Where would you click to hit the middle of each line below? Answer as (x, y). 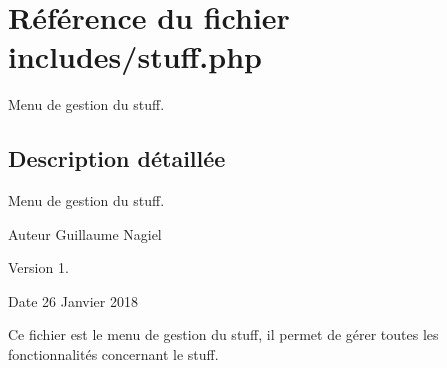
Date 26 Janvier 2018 (73, 300)
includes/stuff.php (135, 56)
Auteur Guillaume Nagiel (85, 233)
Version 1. (38, 267)
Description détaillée (117, 158)
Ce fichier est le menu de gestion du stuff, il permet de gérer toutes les (223, 334)
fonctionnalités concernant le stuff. (113, 354)
